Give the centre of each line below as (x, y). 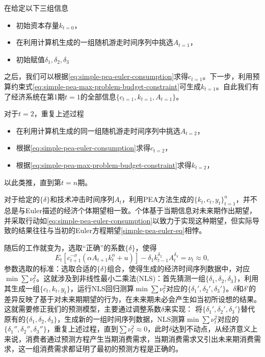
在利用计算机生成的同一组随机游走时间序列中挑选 (98, 130)
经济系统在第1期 (38, 96)
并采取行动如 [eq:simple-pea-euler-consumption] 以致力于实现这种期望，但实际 (128, 220)
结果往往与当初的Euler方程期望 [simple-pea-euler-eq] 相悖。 (112, 230)
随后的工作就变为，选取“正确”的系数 (65, 247)
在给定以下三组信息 (36, 8)
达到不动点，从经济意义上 (215, 329)
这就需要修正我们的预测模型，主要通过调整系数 (83, 309)
